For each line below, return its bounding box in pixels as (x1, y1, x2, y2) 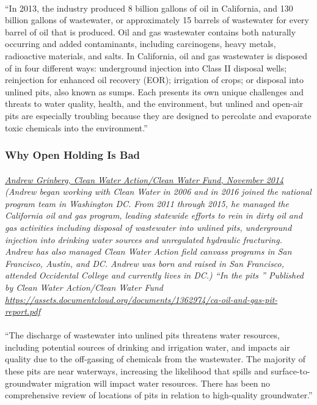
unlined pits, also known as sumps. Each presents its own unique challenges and (5, 85, 304, 98)
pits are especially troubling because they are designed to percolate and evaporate (5, 109, 312, 122)
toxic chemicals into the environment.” (5, 121, 148, 134)
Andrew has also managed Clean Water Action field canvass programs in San (5, 245, 292, 258)
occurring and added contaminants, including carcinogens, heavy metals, (5, 37, 276, 50)
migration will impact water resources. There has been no (54, 376, 271, 389)
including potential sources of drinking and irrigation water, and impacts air (5, 340, 290, 353)
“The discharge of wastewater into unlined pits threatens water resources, (5, 329, 280, 341)
